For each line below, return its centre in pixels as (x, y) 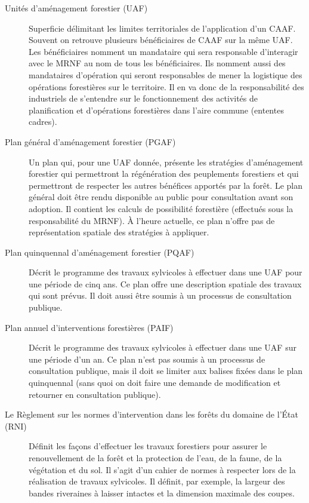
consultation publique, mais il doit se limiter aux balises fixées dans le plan (166, 371)
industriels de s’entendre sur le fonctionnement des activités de (143, 98)
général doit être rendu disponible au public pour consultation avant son (161, 197)
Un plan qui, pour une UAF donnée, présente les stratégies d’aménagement (166, 162)
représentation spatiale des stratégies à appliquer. (119, 232)
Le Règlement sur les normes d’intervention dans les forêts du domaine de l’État (152, 414)
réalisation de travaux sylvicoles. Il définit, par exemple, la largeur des (157, 481)
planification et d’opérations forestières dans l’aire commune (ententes (156, 110)
